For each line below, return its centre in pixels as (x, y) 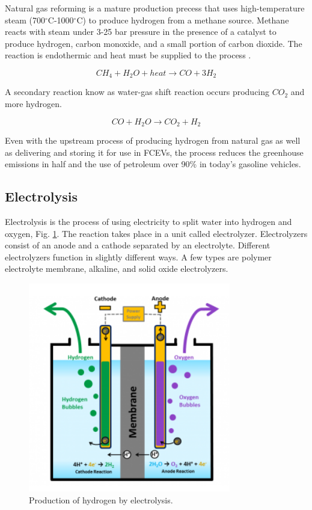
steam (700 (25, 20)
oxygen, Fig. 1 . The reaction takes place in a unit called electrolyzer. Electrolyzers (156, 233)
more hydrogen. (33, 104)
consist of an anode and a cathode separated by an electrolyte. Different (138, 245)
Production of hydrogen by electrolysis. (101, 499)
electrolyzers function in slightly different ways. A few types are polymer (138, 257)
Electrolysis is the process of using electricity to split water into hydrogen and (148, 222)
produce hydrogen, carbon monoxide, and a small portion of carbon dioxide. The (154, 43)
